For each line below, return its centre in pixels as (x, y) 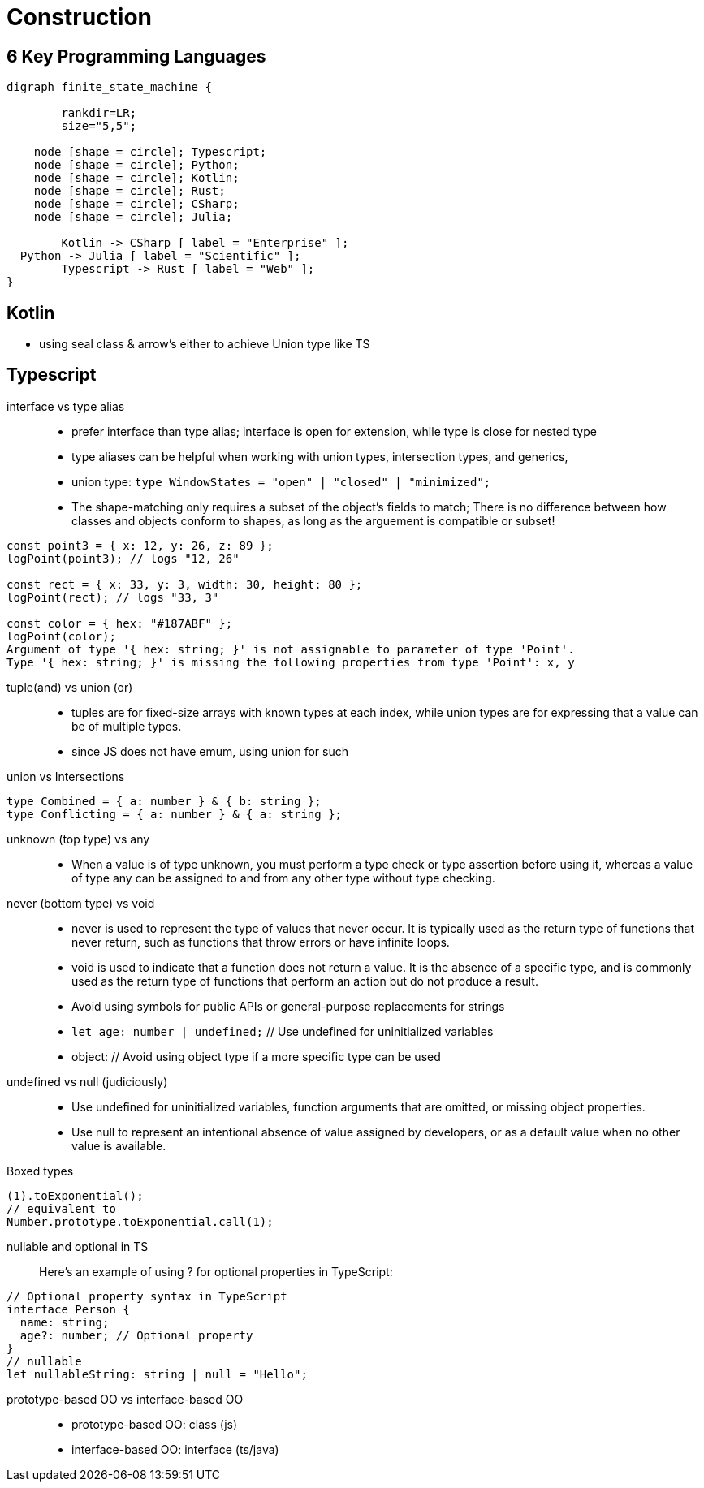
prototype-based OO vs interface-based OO (125, 1399)
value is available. (119, 1145)
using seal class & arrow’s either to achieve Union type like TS (205, 344)
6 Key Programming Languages (136, 56)
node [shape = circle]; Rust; (130, 191)
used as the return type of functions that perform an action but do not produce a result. (305, 981)
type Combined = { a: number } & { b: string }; (164, 801)
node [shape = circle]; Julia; (133, 217)
